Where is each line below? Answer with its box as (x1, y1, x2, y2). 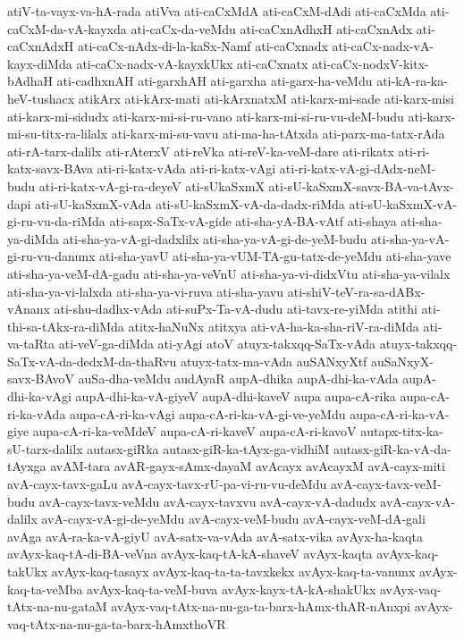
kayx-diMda (7, 54, 72, 72)
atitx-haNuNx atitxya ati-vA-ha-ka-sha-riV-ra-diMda (128, 316, 419, 335)
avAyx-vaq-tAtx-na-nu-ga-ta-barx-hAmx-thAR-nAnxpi (111, 597, 410, 616)
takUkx (7, 562, 48, 580)
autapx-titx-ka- (360, 422, 443, 441)
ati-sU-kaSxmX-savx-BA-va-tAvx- (268, 176, 454, 195)
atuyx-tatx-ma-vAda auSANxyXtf (180, 351, 367, 370)
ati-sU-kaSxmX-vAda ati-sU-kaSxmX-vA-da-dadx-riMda (35, 194, 345, 213)
